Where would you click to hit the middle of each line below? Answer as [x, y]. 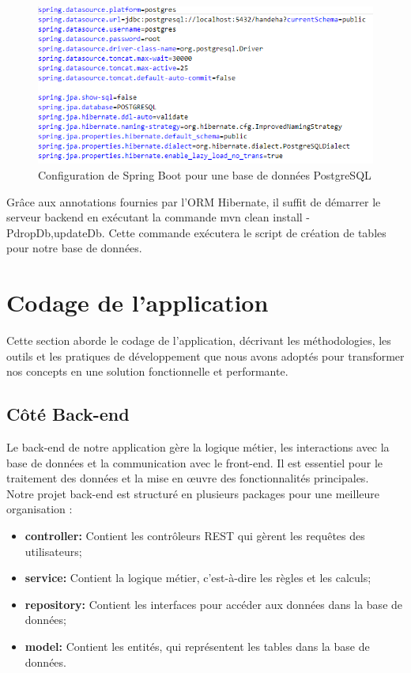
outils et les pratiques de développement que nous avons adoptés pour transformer [205, 355]
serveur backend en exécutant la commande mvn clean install [155, 217]
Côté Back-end [68, 414]
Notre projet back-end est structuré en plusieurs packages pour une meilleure [193, 493]
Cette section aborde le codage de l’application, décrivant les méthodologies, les [199, 340]
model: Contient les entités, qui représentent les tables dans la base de [197, 646]
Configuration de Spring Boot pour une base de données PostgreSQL [205, 174]
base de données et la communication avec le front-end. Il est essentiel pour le [194, 462]
